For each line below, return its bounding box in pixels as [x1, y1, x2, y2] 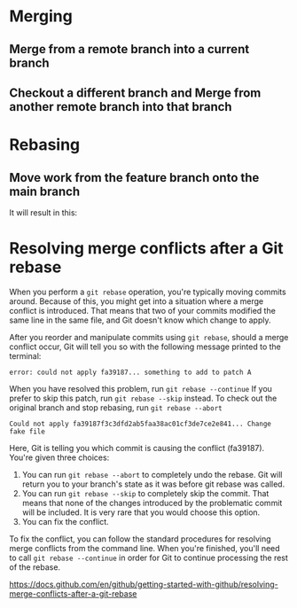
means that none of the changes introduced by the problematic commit [21, 497, 283, 508]
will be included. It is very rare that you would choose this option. [21, 507, 261, 518]
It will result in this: [9, 207, 78, 218]
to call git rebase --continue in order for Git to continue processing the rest [9, 552, 288, 563]
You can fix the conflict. [21, 516, 109, 526]
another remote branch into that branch [9, 99, 232, 114]
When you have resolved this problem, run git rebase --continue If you [9, 383, 273, 394]
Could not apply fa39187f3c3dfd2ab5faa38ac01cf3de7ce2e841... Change [9, 419, 272, 428]
